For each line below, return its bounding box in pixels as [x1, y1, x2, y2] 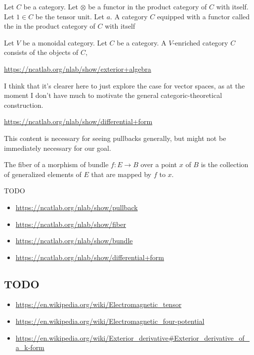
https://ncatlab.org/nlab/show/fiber [15, 219, 126, 229]
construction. [4, 99, 43, 110]
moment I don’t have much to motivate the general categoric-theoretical [4, 90, 222, 100]
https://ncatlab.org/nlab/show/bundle [15, 235, 133, 246]
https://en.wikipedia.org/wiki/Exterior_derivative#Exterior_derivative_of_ [15, 332, 250, 343]
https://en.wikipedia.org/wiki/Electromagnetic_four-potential [15, 316, 205, 326]
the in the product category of [4, 21, 95, 31]
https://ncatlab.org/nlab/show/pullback [15, 202, 138, 212]
